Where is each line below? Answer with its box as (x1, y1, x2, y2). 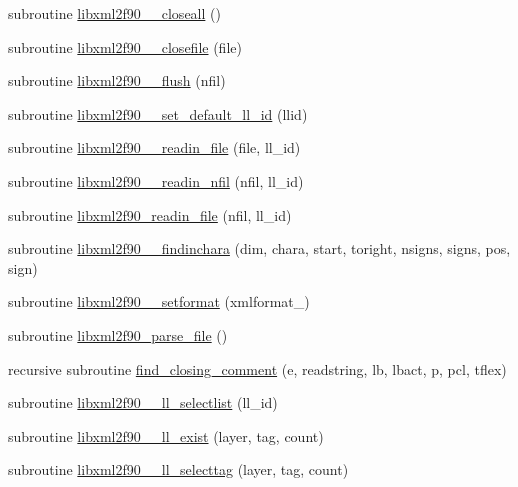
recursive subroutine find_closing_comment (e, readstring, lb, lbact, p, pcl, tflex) (8, 358, 507, 379)
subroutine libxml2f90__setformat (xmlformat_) (8, 291, 310, 312)
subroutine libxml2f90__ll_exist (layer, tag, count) (8, 425, 324, 446)
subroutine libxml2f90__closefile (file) (8, 36, 242, 57)
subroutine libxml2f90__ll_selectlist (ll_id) (8, 392, 278, 413)
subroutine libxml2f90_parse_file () (8, 324, 228, 345)
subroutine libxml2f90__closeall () (8, 3, 221, 23)
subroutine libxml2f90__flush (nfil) (8, 70, 226, 91)
